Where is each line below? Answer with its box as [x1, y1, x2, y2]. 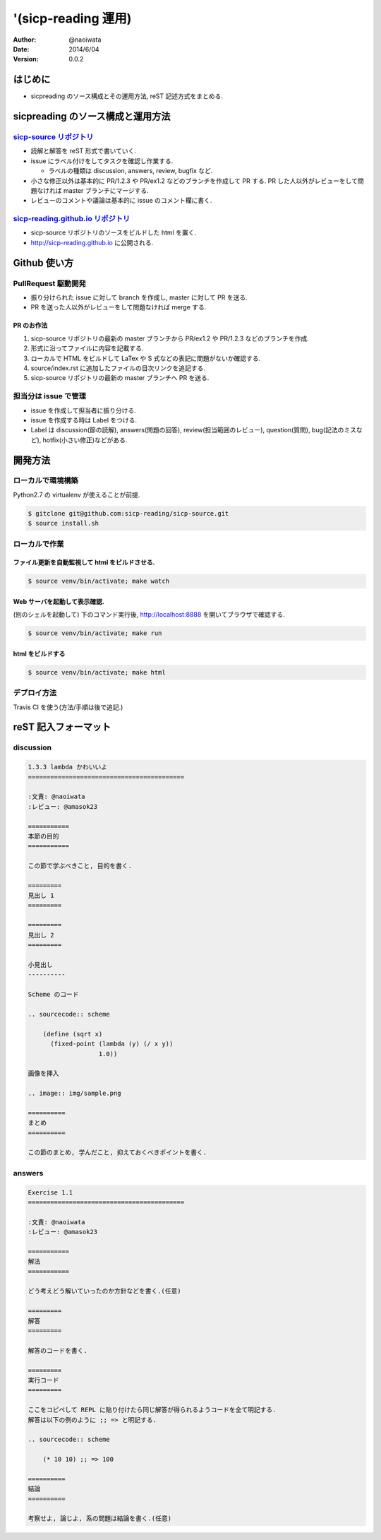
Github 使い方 [13, 256, 74, 268]
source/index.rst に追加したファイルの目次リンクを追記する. [30, 364, 206, 372]
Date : [13, 45, 30, 53]
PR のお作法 [13, 321, 48, 330]
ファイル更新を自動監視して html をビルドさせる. [13, 558, 155, 567]
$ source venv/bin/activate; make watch [28, 577, 169, 586]
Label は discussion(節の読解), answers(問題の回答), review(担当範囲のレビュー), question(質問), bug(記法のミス [30, 426, 356, 434]
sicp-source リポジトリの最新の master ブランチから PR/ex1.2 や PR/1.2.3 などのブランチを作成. [30, 334, 310, 343]
